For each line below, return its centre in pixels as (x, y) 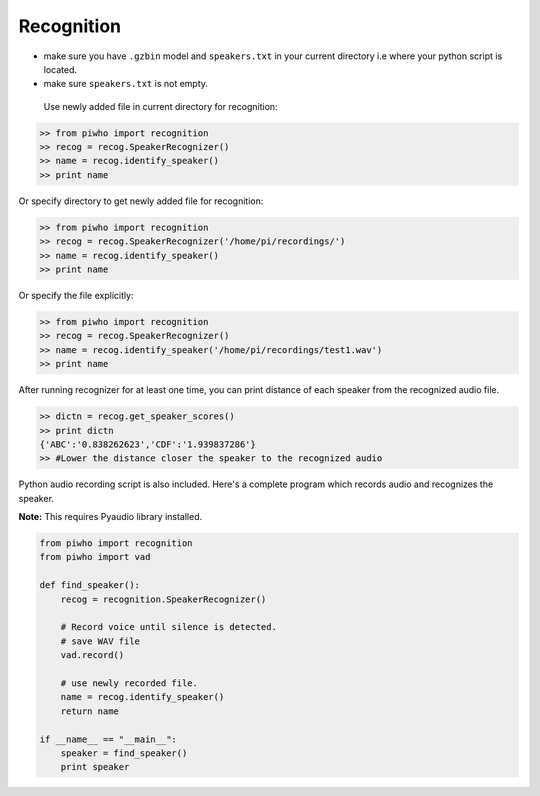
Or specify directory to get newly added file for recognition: (141, 201)
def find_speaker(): (89, 585)
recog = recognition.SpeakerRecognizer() (163, 599)
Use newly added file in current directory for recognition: (161, 106)
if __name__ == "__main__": (108, 739)
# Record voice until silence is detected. (168, 627)
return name (90, 711)
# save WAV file (100, 641)
